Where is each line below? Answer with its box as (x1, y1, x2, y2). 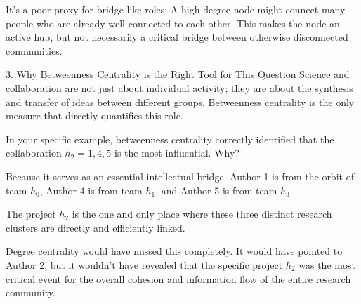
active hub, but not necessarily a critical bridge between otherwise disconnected (6, 29, 348, 44)
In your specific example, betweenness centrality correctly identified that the (6, 131, 334, 146)
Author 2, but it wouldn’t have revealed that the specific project (6, 257, 283, 272)
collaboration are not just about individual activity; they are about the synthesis (6, 80, 353, 95)
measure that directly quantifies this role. (6, 108, 183, 123)
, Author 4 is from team (39, 183, 143, 197)
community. (6, 285, 55, 300)
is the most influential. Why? (114, 145, 239, 160)
